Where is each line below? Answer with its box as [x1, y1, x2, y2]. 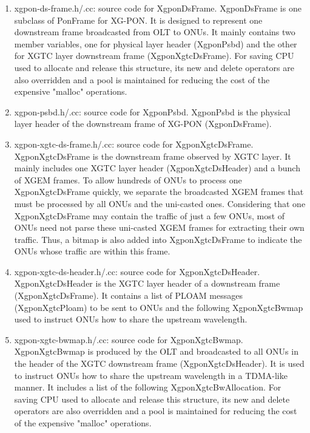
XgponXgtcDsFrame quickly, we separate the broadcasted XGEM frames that [14, 185, 304, 198]
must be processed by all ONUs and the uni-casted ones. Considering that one [14, 197, 306, 210]
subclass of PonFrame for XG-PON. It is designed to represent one [14, 13, 263, 26]
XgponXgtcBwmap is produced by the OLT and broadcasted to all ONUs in [14, 345, 298, 358]
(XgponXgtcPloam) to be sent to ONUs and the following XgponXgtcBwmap [14, 301, 303, 313]
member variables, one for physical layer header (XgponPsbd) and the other [14, 37, 297, 50]
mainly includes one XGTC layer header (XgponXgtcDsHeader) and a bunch [14, 162, 300, 174]
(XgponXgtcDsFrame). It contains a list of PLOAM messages [14, 289, 243, 302]
